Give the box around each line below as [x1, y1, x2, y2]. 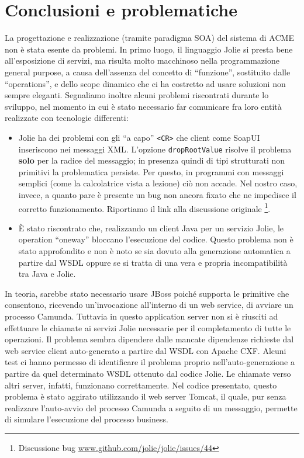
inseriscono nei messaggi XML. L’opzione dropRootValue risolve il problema [18, 143, 292, 155]
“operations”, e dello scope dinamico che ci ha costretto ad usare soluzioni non [5, 77, 286, 89]
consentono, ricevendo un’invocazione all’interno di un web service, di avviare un [5, 299, 293, 311]
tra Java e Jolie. [18, 268, 76, 280]
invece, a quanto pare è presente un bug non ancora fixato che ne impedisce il [18, 188, 296, 200]
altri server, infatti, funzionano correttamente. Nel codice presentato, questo [5, 379, 277, 391]
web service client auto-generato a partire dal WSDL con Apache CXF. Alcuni [5, 344, 286, 356]
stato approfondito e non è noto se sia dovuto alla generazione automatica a [18, 245, 291, 256]
